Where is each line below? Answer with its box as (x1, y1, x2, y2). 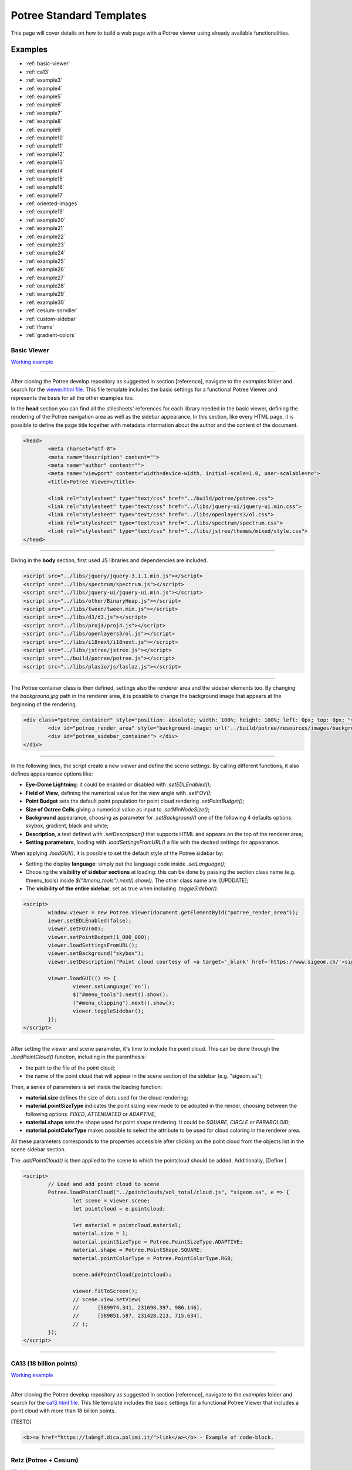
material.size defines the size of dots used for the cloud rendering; (25, 1094, 189, 1101)
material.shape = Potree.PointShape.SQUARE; (72, 1247, 203, 1254)
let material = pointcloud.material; (72, 1222, 181, 1228)
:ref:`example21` (25, 225, 65, 232)
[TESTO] (11, 1418, 32, 1425)
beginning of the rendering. (11, 700, 77, 708)
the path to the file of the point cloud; (25, 1064, 116, 1071)
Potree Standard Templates (11, 9, 147, 22)
